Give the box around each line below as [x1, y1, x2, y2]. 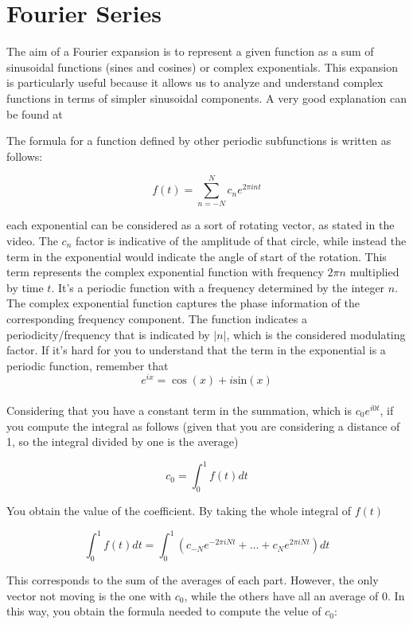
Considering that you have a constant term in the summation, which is [6, 402, 352, 419]
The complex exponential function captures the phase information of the [6, 295, 360, 311]
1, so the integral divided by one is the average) [6, 433, 239, 450]
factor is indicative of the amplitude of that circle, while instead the [76, 232, 407, 248]
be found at [6, 105, 63, 122]
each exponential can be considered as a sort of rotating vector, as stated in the [6, 217, 395, 233]
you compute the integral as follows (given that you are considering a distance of [6, 417, 400, 434]
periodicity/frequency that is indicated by [6, 326, 210, 342]
